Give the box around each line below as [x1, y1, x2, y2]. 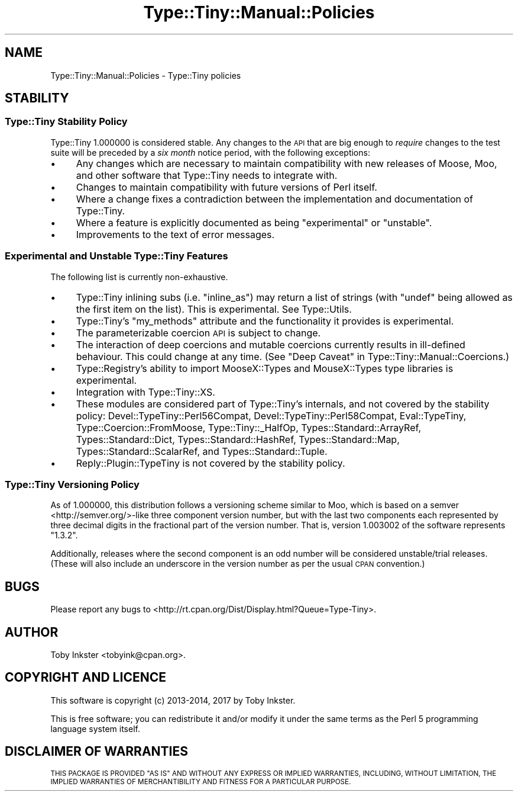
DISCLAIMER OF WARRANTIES [5, 744, 189, 759]
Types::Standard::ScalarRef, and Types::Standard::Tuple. [76, 445, 328, 457]
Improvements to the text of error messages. [76, 228, 275, 240]
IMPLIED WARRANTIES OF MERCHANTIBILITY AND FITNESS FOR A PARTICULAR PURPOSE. [50, 777, 351, 786]
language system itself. [50, 723, 140, 734]
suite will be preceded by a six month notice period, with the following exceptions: [50, 147, 370, 158]
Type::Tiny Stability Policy [5, 115, 128, 128]
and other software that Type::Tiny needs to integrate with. [76, 169, 338, 181]
